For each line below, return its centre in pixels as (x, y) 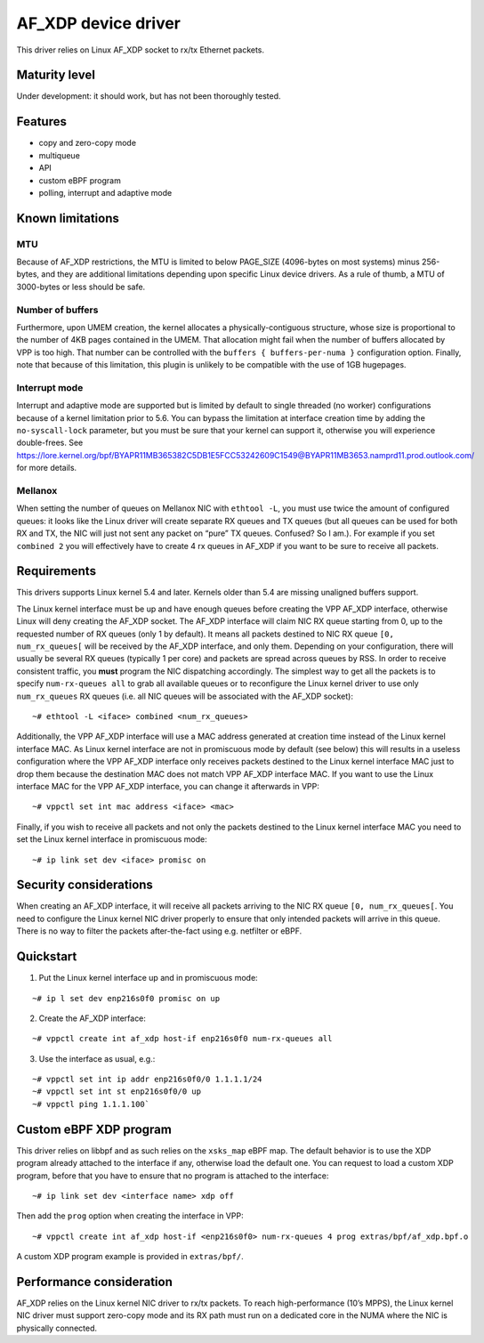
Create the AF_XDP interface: (93, 1018)
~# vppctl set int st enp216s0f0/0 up (117, 1092)
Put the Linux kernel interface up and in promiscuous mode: (148, 978)
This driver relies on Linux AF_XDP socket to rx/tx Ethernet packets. (141, 50)
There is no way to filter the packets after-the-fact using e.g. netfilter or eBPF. (159, 931)
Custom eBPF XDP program (94, 1129)
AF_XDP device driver (99, 23)
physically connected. (57, 1328)
